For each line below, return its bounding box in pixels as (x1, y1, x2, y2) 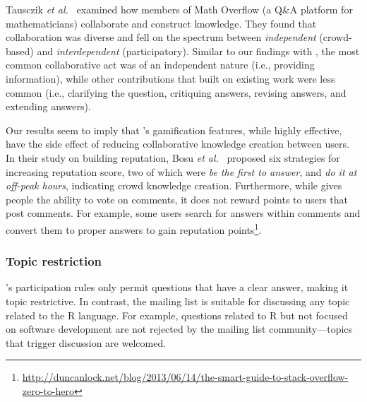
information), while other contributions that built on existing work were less (6, 71, 335, 85)
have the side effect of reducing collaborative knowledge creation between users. (6, 136, 349, 151)
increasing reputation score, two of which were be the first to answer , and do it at (6, 164, 357, 179)
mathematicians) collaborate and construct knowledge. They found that (6, 16, 317, 30)
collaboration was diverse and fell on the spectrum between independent (6, 30, 316, 45)
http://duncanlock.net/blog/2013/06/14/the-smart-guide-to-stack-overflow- (22, 370, 349, 384)
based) (6, 43, 34, 58)
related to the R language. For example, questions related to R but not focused (6, 307, 348, 322)
